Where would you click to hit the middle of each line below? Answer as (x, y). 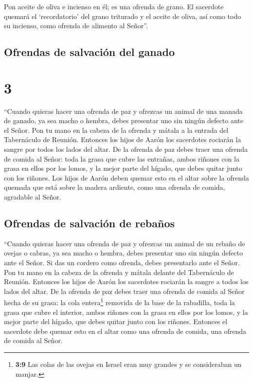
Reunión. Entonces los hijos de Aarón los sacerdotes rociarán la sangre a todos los (126, 282)
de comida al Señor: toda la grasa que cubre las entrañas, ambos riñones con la (122, 158)
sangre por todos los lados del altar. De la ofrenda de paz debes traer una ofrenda (126, 149)
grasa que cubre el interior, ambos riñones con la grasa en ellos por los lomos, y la (126, 312)
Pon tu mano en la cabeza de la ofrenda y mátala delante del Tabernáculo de (119, 272)
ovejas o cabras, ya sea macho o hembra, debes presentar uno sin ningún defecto (123, 253)
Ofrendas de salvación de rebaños (90, 223)
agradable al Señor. (33, 197)
